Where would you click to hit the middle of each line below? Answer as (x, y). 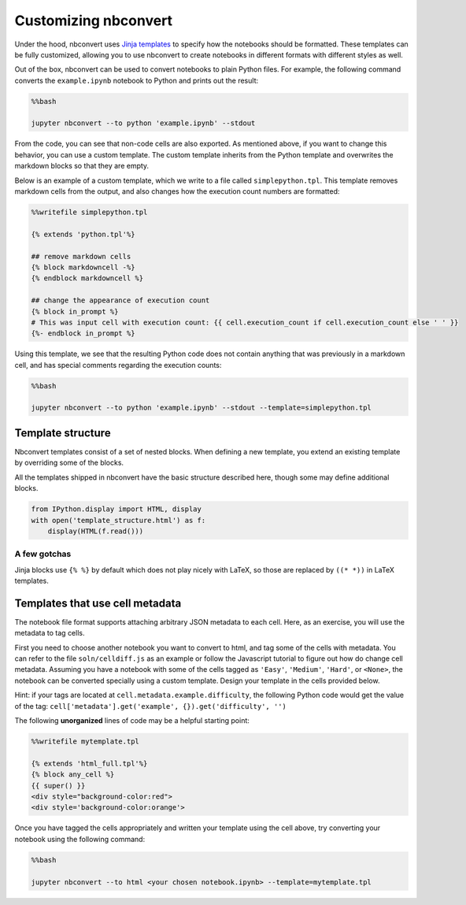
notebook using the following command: (80, 839)
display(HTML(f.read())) (96, 531)
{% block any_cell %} (73, 775)
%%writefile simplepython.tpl (89, 212)
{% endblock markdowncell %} (87, 278)
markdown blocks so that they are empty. (82, 166)
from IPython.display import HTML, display (116, 509)
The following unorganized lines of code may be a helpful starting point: (132, 721)
